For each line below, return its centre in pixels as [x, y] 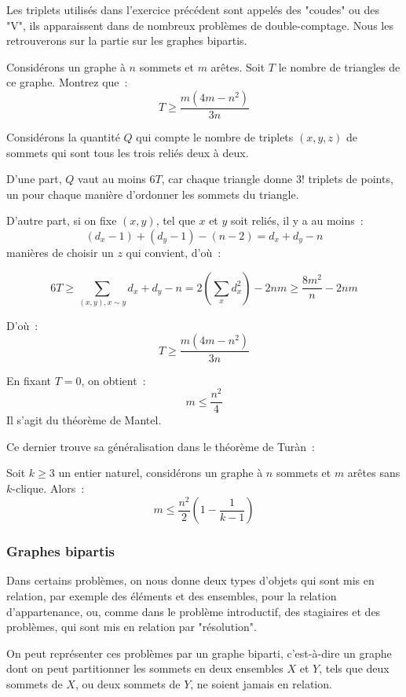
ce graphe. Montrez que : [67, 82]
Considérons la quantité [63, 137]
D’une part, [34, 179]
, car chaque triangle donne [227, 179]
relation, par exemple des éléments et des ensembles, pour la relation [172, 595]
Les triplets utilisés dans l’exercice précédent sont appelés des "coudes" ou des [193, 9]
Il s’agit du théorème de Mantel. [84, 420]
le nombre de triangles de [339, 66]
